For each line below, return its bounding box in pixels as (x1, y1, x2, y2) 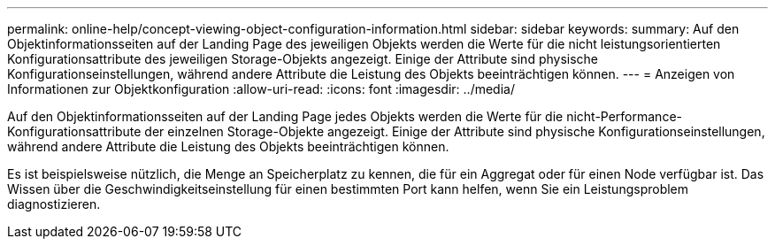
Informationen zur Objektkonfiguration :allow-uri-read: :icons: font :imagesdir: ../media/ (7, 81, 515, 96)
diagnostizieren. (7, 196, 101, 211)
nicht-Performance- (566, 109, 682, 124)
